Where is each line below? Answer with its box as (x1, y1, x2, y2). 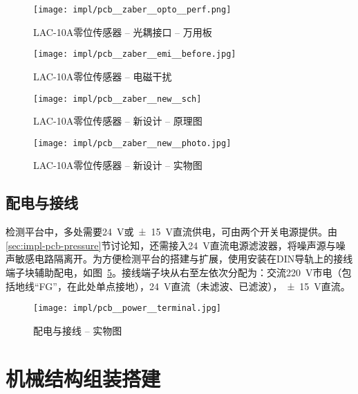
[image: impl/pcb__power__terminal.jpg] (33, 303, 222, 314)
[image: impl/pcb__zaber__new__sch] (33, 93, 202, 104)
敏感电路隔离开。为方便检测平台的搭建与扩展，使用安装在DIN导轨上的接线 (15, 251, 353, 266)
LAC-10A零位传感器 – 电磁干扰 (33, 69, 172, 83)
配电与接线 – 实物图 (33, 323, 122, 337)
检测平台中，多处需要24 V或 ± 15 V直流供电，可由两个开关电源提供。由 (6, 224, 337, 239)
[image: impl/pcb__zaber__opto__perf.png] (33, 5, 232, 15)
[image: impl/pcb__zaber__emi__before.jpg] (33, 49, 236, 60)
